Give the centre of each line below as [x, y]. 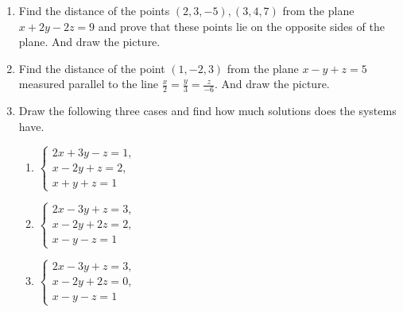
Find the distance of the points [94, 10]
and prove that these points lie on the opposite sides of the [241, 26]
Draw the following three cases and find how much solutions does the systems [207, 111]
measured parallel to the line [88, 84]
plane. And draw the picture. [89, 42]
